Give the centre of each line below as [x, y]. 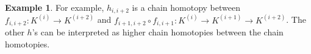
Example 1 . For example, [55, 7]
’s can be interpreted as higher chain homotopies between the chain [158, 32]
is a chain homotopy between [186, 7]
